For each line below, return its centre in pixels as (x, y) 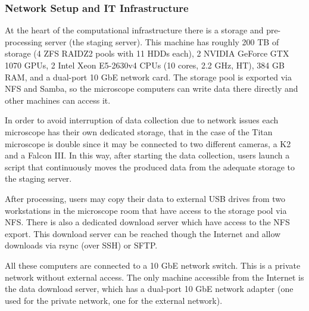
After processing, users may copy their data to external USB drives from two (145, 198)
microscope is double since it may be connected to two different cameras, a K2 (148, 143)
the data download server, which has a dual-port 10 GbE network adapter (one (149, 289)
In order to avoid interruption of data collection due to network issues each (142, 120)
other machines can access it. (58, 100)
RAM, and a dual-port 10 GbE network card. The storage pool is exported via (148, 77)
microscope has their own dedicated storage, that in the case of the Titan (139, 131)
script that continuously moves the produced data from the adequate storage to (150, 167)
